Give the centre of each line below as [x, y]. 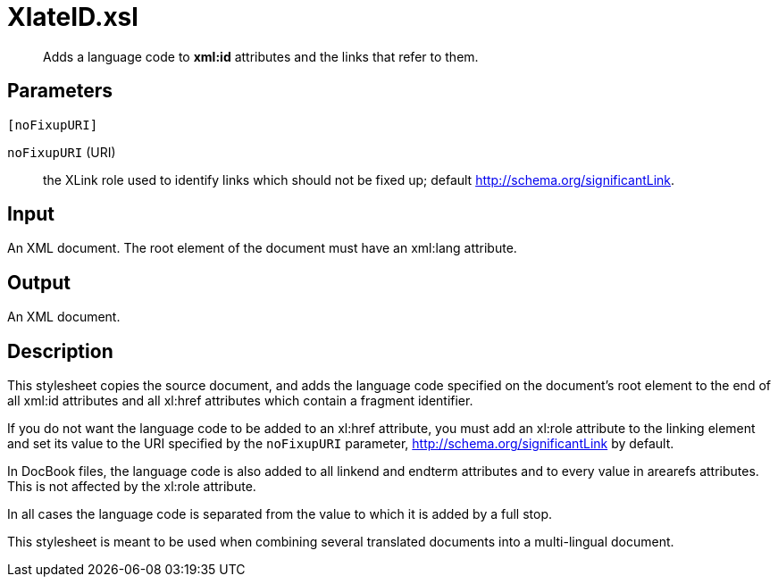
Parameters [60, 91]
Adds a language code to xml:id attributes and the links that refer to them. [261, 56]
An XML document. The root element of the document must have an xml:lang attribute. [262, 248]
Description [60, 351]
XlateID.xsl [73, 17]
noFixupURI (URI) [62, 152]
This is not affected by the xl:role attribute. [132, 487]
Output [39, 282]
